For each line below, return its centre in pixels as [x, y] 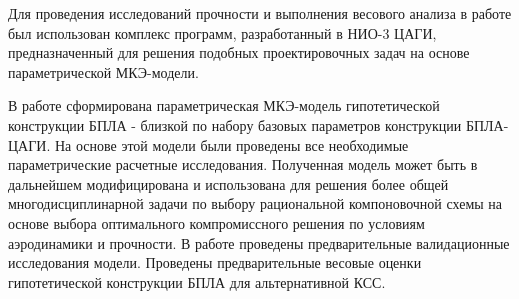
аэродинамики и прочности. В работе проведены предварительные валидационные [259, 242]
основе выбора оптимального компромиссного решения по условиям [216, 222]
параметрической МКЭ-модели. [103, 71]
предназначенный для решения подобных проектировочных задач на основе [239, 52]
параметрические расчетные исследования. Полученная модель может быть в [243, 164]
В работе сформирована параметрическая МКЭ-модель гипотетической [224, 105]
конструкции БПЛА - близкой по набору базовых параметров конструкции [235, 124]
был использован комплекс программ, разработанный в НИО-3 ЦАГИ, [222, 32]
